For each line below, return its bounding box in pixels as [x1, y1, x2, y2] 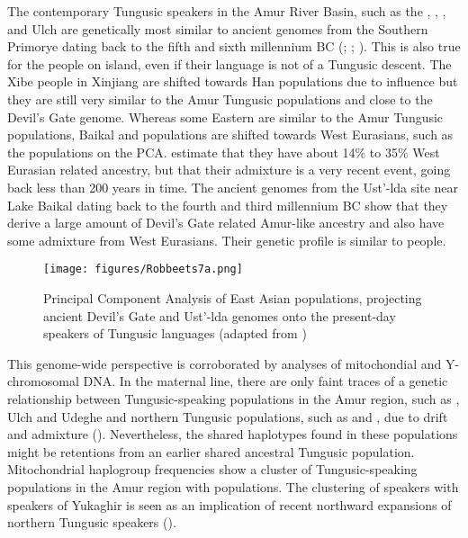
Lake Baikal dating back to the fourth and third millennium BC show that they [7, 195, 448, 214]
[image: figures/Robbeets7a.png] [43, 263, 243, 276]
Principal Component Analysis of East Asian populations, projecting [43, 288, 422, 307]
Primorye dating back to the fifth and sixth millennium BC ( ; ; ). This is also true [7, 37, 461, 56]
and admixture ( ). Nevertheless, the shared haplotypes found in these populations [7, 425, 458, 444]
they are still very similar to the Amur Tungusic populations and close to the [7, 89, 433, 108]
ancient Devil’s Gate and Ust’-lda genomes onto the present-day [43, 306, 396, 325]
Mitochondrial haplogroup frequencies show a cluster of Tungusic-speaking [7, 460, 418, 479]
